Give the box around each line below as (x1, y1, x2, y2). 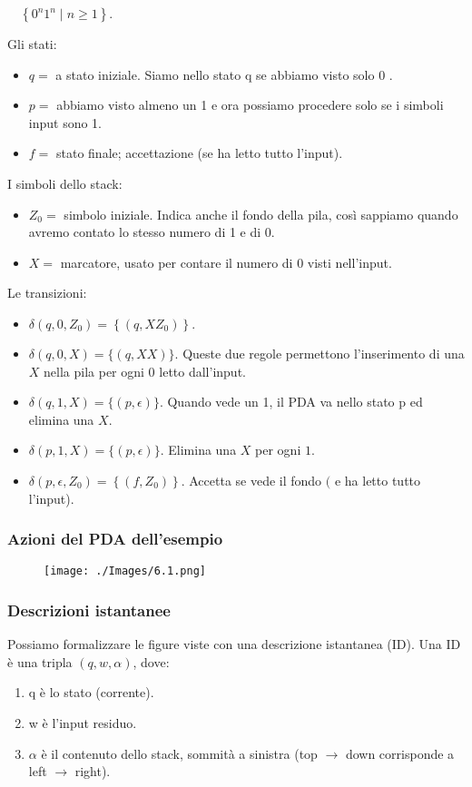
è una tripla (7, 652, 73, 671)
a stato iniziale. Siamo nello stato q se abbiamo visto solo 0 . (55, 64, 393, 84)
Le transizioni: (7, 283, 87, 302)
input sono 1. (28, 113, 103, 132)
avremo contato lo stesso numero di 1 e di (28, 222, 261, 241)
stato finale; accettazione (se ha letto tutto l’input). (55, 143, 343, 162)
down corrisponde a (345, 743, 455, 762)
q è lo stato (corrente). (28, 683, 154, 702)
